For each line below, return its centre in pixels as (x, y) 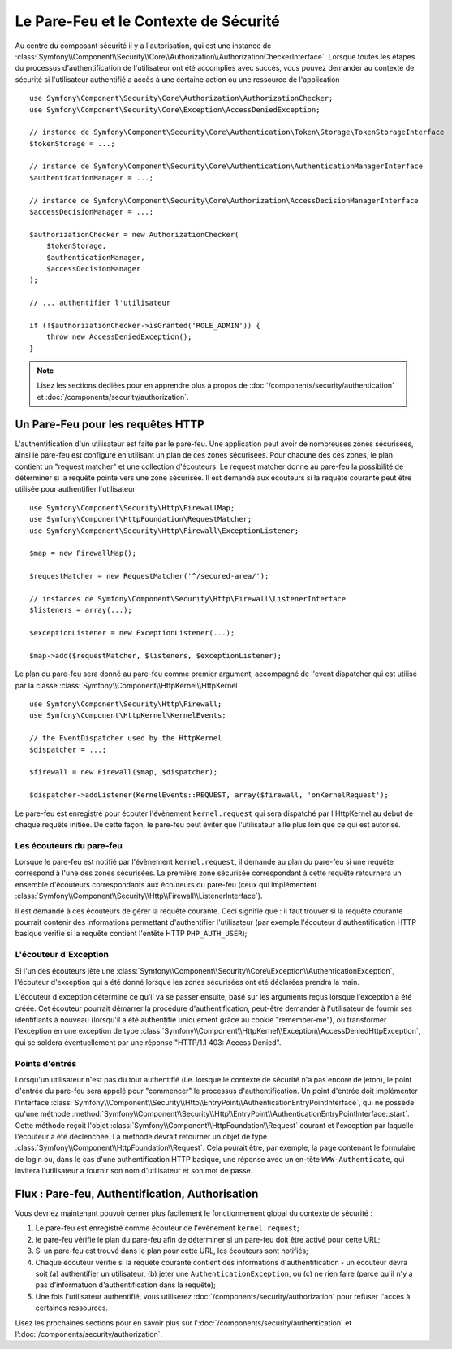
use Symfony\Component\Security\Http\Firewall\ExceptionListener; (164, 531)
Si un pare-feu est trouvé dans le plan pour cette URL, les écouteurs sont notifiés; (172, 1251)
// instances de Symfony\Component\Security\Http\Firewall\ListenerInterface (188, 599)
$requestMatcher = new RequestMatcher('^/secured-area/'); (149, 576)
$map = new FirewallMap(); (83, 553)
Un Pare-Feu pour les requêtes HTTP (110, 424)
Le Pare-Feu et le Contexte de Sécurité (147, 21)
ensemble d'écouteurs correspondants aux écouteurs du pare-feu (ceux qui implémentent (166, 884)
